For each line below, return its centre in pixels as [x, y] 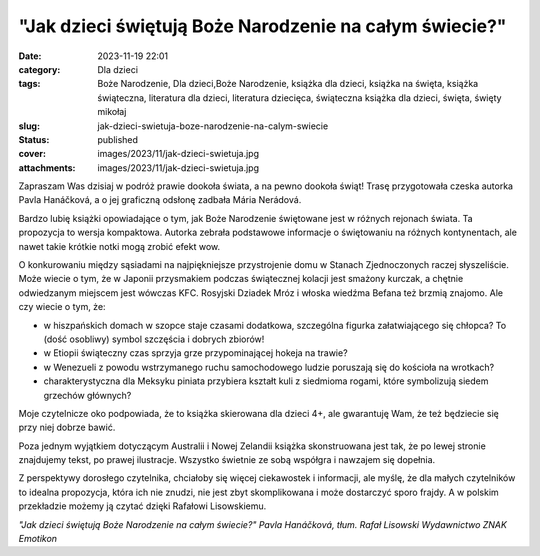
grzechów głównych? [87, 395]
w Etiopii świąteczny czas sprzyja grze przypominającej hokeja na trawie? [196, 353]
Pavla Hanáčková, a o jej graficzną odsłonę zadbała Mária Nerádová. [160, 200]
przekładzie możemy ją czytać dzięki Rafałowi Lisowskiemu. [142, 506]
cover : [32, 154]
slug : [29, 126]
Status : [34, 139]
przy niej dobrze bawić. [67, 427]
